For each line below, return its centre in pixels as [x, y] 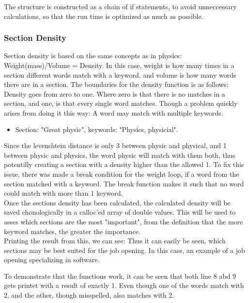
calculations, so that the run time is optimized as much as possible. [104, 16]
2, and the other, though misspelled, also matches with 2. [89, 295]
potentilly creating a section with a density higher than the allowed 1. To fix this [124, 164]
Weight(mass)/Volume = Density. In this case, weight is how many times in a [119, 65]
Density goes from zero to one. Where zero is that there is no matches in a [115, 93]
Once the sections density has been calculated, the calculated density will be [117, 202]
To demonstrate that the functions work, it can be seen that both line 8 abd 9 [120, 276]
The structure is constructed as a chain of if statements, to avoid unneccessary [120, 6]
